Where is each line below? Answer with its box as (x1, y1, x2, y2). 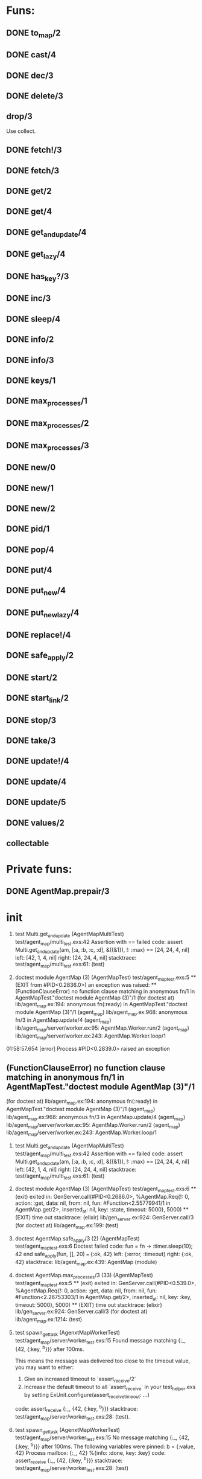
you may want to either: (14, 1363, 74, 1371)
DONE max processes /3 (6, 440, 89, 452)
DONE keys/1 (6, 376, 56, 385)
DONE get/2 (6, 185, 52, 196)
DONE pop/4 (6, 544, 54, 554)
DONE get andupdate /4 (6, 227, 87, 239)
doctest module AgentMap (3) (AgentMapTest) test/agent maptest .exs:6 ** (14, 1185, 197, 1194)
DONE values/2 (6, 818, 65, 828)
